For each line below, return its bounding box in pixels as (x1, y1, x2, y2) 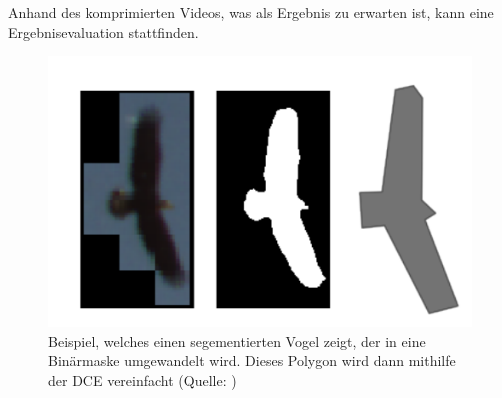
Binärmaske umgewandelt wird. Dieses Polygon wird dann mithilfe (48, 350, 456, 371)
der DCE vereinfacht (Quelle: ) (48, 369, 237, 390)
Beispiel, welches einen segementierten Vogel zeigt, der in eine (48, 330, 426, 351)
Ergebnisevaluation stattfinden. (8, 21, 199, 42)
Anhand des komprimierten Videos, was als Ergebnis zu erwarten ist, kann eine (8, 2, 494, 22)
